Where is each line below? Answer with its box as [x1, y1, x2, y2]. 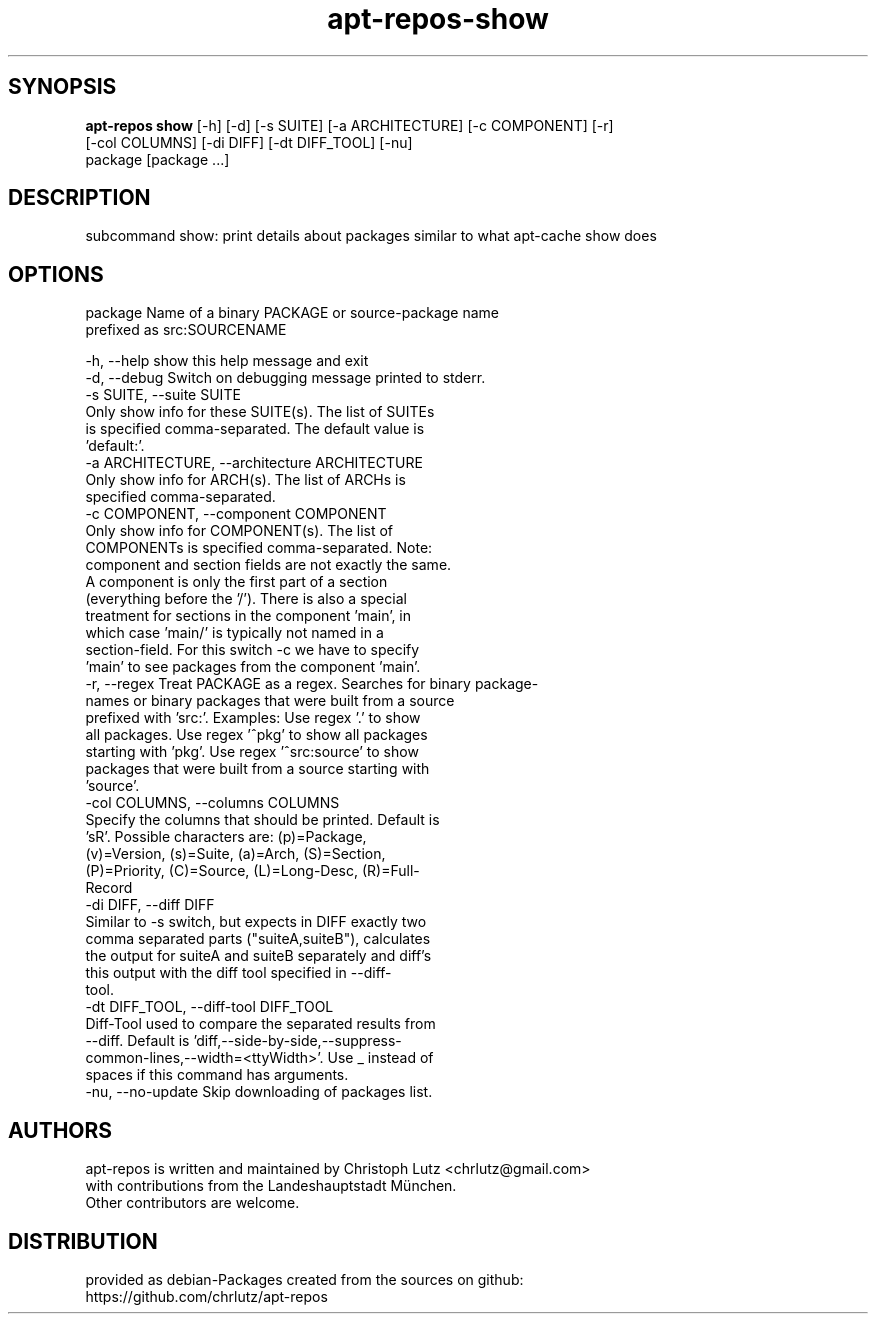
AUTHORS [8, 1117, 113, 1143]
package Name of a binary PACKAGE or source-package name [85, 304, 500, 322]
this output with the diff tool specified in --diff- [85, 964, 392, 982]
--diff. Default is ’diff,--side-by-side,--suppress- [85, 1032, 402, 1050]
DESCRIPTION [8, 185, 151, 211]
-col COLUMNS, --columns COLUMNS [85, 794, 340, 812]
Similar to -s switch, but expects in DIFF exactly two [85, 913, 427, 931]
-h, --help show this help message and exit [85, 352, 369, 370]
